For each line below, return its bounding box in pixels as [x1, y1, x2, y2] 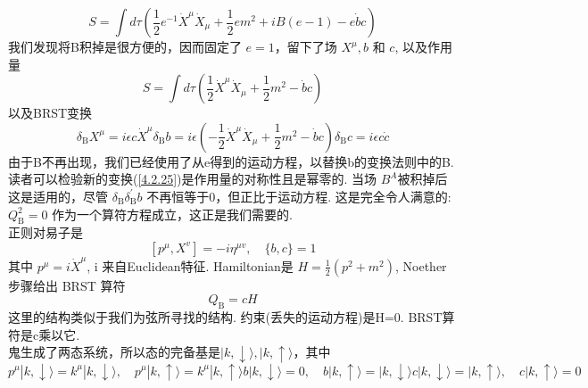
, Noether [395, 256, 447, 275]
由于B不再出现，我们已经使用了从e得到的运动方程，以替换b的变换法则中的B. [8, 152, 454, 170]
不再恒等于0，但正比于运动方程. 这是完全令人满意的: [146, 186, 451, 205]
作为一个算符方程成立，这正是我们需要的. [52, 204, 294, 223]
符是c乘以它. [8, 325, 80, 343]
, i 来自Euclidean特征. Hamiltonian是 [87, 256, 294, 275]
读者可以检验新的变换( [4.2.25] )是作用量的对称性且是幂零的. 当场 [8, 169, 377, 188]
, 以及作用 [394, 37, 452, 55]
